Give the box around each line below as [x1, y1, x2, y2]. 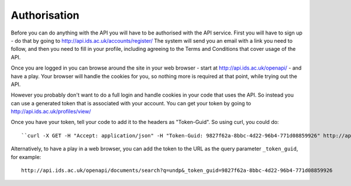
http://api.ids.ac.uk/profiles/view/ [11, 108, 91, 115]
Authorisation [11, 9, 80, 22]
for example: [11, 153, 42, 160]
